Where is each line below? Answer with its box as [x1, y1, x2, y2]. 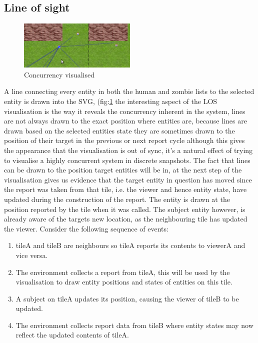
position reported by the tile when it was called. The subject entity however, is [4, 203, 245, 214]
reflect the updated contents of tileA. [15, 329, 129, 340]
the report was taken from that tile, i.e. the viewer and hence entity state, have [4, 184, 247, 194]
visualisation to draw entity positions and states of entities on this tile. [15, 276, 232, 287]
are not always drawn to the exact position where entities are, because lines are [4, 115, 247, 126]
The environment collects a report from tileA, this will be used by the [15, 266, 230, 277]
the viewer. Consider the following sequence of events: [4, 223, 168, 233]
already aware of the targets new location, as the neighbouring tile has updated [4, 213, 247, 224]
